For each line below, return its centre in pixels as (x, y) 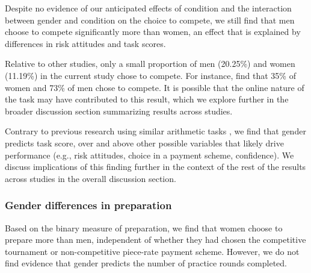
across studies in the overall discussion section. (91, 178)
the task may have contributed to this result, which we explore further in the (147, 99)
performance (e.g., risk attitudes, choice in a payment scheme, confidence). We (149, 155)
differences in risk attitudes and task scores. (85, 43)
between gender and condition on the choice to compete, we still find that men (150, 20)
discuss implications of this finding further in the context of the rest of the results (155, 167)
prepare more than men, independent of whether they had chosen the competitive (155, 240)
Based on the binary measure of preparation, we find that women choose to (144, 227)
